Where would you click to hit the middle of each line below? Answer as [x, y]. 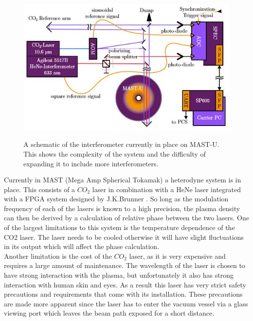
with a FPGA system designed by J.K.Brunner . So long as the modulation [116, 199]
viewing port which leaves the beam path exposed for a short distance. [109, 313]
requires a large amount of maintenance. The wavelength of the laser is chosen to [125, 265]
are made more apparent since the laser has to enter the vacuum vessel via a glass [126, 303]
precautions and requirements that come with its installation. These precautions [123, 294]
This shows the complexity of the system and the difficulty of [115, 153]
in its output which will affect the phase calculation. [82, 246]
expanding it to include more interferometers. [91, 163]
